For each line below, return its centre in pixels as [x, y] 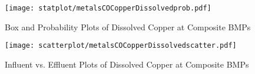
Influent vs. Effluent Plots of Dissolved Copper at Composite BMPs [127, 64]
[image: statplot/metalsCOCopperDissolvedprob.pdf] [108, 8]
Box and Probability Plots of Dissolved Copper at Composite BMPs [128, 27]
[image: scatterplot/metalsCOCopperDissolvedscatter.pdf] [121, 46]
